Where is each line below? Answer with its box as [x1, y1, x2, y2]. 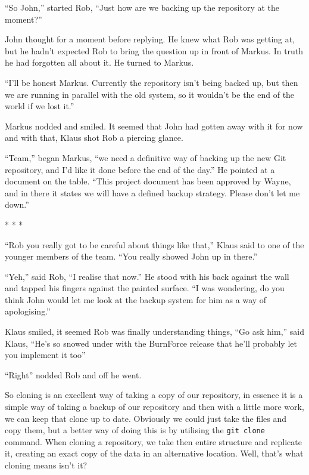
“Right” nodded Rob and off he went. [5, 368, 142, 381]
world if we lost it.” [5, 100, 74, 112]
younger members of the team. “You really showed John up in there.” [5, 250, 257, 263]
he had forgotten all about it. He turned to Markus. [5, 56, 194, 69]
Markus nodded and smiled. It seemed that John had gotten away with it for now [5, 119, 303, 132]
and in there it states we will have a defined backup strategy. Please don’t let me [5, 186, 300, 199]
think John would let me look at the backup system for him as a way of [5, 293, 267, 306]
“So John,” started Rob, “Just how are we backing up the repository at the [5, 1, 280, 13]
